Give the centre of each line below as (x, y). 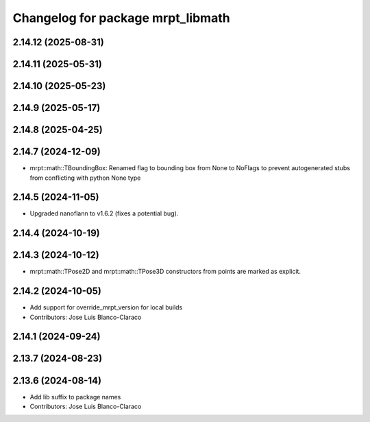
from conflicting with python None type (85, 178)
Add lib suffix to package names (75, 397)
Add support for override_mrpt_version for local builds (106, 307)
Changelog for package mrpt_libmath (121, 18)
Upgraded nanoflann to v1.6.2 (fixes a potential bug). (104, 213)
